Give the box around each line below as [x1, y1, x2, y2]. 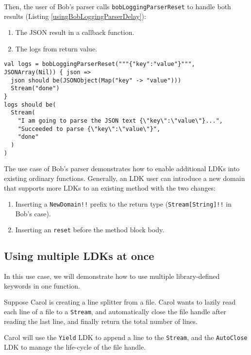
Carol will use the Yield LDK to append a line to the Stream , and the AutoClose [4, 332, 248, 342]
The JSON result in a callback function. [15, 27, 134, 37]
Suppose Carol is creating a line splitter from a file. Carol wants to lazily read [4, 297, 235, 307]
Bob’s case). [15, 208, 51, 218]
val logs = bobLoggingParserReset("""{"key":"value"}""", [4, 61, 195, 68]
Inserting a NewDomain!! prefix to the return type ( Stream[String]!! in [15, 199, 232, 209]
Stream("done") [11, 85, 60, 92]
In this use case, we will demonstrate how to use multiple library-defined [4, 271, 220, 281]
